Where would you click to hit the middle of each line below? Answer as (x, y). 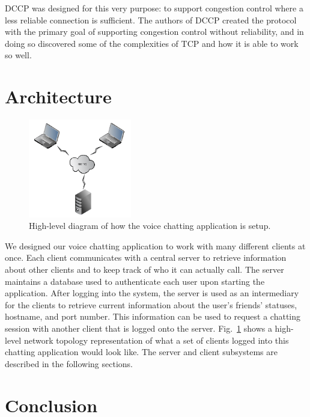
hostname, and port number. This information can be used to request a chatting (153, 316)
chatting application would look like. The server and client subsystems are (141, 352)
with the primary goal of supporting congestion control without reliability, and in (154, 32)
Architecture (58, 96)
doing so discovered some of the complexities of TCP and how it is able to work (152, 43)
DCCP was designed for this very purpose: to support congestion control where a (154, 8)
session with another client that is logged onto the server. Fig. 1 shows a (138, 328)
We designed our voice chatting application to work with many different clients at (155, 245)
